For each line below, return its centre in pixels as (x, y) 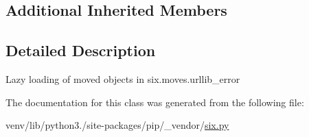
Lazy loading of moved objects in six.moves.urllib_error (123, 78)
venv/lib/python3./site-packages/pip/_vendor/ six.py (117, 125)
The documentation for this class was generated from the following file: (155, 102)
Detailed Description (81, 50)
